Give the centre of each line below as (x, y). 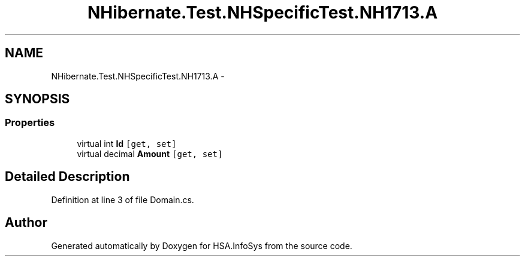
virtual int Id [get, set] (127, 143)
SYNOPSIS (37, 99)
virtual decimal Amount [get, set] (150, 153)
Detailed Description (67, 177)
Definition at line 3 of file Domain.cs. (123, 199)
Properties (30, 123)
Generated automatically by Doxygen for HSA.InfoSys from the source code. (202, 245)
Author (26, 223)
